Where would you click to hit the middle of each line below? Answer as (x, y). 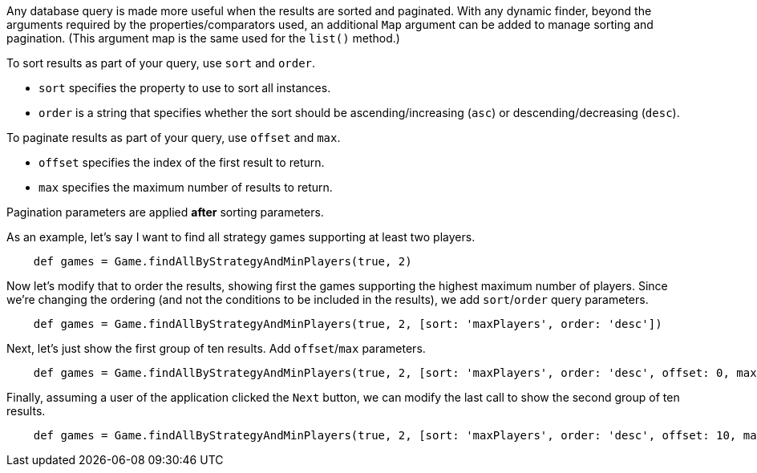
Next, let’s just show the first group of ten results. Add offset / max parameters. (216, 348)
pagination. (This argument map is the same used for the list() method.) (203, 38)
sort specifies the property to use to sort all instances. (185, 88)
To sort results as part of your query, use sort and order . (161, 63)
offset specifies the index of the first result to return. (182, 162)
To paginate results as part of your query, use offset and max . (174, 137)
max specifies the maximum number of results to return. (186, 187)
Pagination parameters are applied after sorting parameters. (165, 212)
